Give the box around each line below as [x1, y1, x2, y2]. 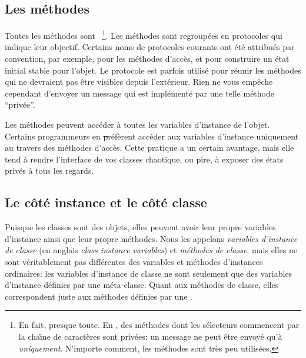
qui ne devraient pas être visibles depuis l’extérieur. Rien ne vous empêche [5, 75, 273, 88]
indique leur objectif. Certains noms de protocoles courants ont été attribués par [5, 41, 295, 53]
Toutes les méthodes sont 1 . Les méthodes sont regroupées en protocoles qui [5, 28, 282, 41]
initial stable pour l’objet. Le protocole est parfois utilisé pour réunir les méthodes [5, 64, 301, 76]
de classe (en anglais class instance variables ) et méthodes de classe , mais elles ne [5, 244, 298, 256]
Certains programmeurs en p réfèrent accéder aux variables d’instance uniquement [5, 130, 299, 142]
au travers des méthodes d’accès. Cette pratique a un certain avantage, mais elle [5, 141, 294, 154]
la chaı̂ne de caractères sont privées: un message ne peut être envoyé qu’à [18, 330, 282, 342]
